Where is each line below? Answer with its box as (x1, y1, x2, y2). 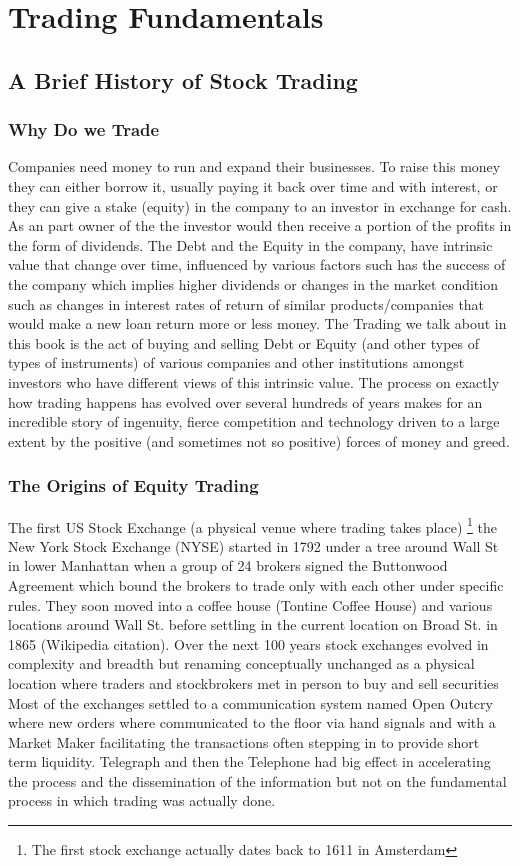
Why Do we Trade (8, 117, 160, 142)
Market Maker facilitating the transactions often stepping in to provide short (8, 731, 480, 752)
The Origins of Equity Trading (8, 473, 259, 498)
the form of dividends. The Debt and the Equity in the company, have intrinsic (8, 234, 493, 255)
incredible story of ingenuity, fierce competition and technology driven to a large (8, 411, 500, 432)
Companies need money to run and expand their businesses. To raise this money (8, 156, 501, 177)
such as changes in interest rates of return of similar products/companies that (8, 293, 485, 314)
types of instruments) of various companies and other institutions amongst (8, 352, 465, 373)
